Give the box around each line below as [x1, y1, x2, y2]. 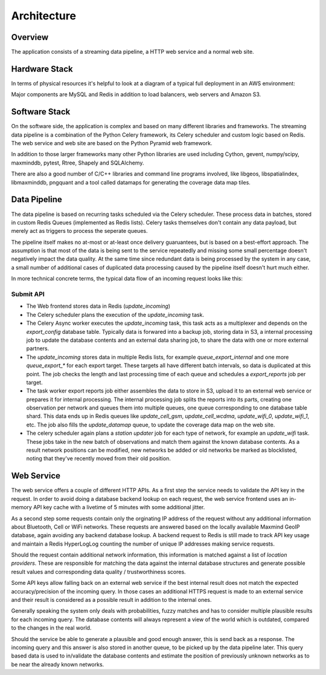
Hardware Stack [11, 64, 73, 74]
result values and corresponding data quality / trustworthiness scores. [11, 568, 187, 575]
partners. [26, 345, 50, 352]
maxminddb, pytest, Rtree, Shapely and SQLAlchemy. [11, 159, 144, 166]
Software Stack [11, 106, 71, 117]
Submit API [11, 290, 45, 299]
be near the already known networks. [11, 660, 104, 668]
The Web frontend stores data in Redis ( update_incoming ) [26, 302, 171, 310]
